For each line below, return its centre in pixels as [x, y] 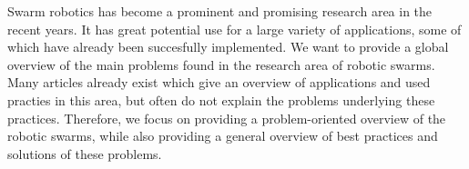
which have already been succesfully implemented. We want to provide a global [228, 47]
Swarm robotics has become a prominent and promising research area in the [220, 11]
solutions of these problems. [85, 153]
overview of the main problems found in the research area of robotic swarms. [221, 64]
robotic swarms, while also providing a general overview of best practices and [223, 136]
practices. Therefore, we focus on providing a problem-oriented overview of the [227, 118]
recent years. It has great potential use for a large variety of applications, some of [234, 29]
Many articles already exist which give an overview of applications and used [219, 82]
